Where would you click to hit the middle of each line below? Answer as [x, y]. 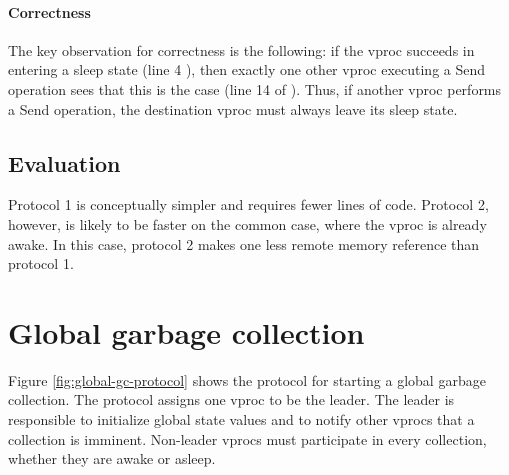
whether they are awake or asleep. [112, 458]
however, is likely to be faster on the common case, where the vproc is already [247, 223]
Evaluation [64, 162]
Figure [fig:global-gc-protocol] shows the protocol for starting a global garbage [247, 379]
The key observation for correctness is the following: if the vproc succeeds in [241, 49]
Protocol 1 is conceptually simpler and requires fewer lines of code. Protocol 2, [248, 204]
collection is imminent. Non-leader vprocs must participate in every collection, [247, 438]
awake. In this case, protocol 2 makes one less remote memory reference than [244, 243]
